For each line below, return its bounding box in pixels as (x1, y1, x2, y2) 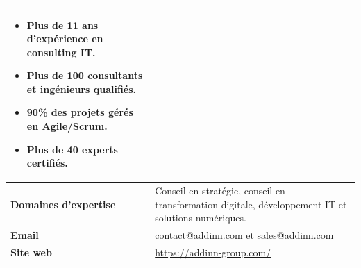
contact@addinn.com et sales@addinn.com (155, 228, 334, 242)
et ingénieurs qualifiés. (26, 81, 137, 96)
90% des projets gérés (26, 105, 133, 119)
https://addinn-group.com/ (155, 244, 271, 259)
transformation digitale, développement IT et (155, 196, 347, 211)
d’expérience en (26, 31, 103, 46)
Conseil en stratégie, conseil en (155, 183, 285, 198)
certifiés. (26, 156, 68, 170)
